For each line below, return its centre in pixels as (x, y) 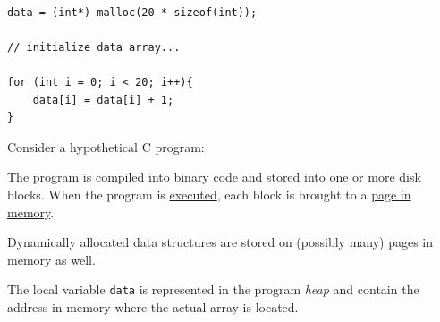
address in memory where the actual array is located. (153, 306)
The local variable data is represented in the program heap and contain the (213, 289)
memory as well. (51, 259)
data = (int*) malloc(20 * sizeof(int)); (132, 12)
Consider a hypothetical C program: (106, 146)
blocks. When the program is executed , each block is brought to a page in (209, 194)
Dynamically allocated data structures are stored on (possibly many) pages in (220, 242)
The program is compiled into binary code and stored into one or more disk (214, 177)
